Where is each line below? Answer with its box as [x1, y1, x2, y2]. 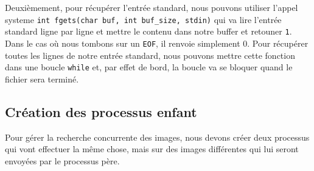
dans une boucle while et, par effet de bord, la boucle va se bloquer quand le [5, 61, 293, 73]
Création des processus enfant [5, 102, 197, 121]
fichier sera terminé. [5, 72, 79, 85]
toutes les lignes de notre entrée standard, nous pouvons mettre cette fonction [5, 49, 295, 61]
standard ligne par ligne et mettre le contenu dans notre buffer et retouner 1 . [5, 25, 292, 38]
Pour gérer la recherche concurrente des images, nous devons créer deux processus [5, 130, 310, 143]
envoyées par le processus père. [5, 154, 120, 167]
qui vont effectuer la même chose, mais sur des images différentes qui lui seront [5, 142, 299, 155]
